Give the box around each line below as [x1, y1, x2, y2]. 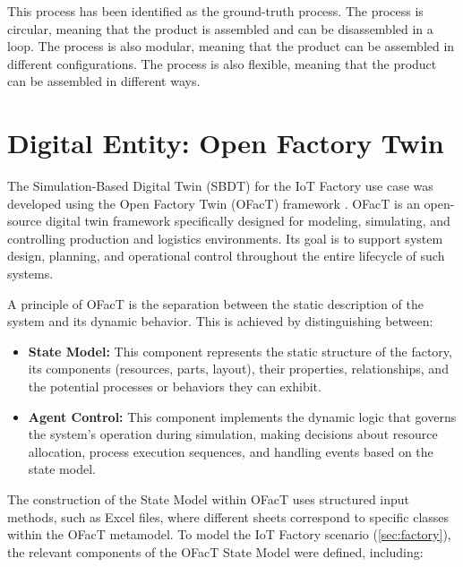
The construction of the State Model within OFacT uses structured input [7, 490, 410, 508]
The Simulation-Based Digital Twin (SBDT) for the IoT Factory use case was [7, 176, 433, 195]
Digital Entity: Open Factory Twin [7, 125, 444, 161]
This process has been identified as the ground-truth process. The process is [7, 2, 424, 20]
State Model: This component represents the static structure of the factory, [28, 341, 452, 360]
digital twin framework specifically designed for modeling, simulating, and [45, 211, 450, 230]
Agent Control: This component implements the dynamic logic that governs [28, 407, 457, 425]
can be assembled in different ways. [7, 72, 201, 90]
